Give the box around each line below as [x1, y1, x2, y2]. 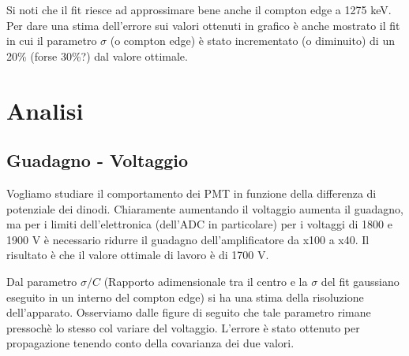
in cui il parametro [6, 32, 97, 49]
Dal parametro [6, 273, 77, 289]
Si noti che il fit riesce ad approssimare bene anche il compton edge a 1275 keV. [6, 2, 392, 17]
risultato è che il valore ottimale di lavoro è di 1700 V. [6, 247, 269, 263]
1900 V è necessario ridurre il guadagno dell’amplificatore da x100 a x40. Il [6, 231, 370, 247]
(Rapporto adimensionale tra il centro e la [103, 273, 308, 289]
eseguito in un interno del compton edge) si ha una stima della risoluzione [6, 288, 364, 305]
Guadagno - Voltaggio [6, 148, 189, 172]
